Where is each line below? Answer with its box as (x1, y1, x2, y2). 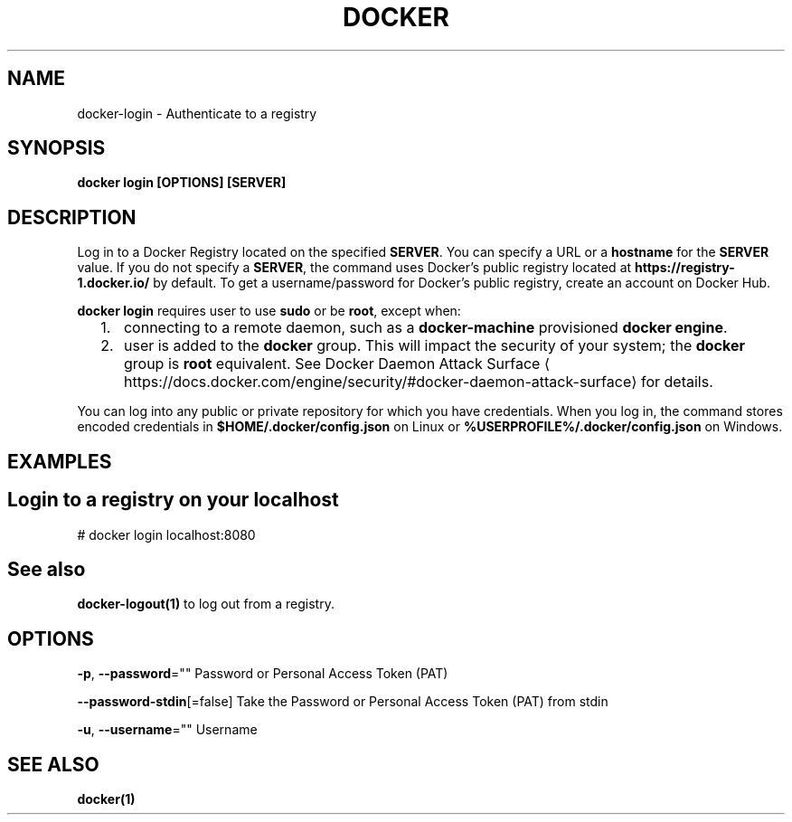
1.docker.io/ (77, 275, 150, 291)
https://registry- (635, 260, 735, 276)
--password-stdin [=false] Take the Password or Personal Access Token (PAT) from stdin (77, 694, 608, 710)
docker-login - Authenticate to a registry (77, 105, 317, 121)
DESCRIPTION (7, 205, 137, 229)
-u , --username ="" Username (77, 722, 258, 738)
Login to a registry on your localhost (7, 488, 339, 512)
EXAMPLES (7, 449, 112, 473)
